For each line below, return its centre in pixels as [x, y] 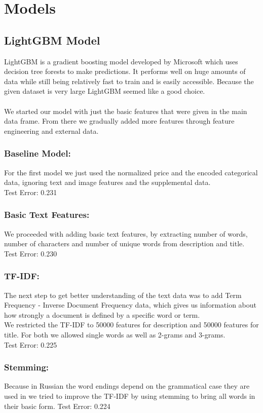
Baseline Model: [37, 153]
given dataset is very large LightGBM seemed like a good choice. [105, 91]
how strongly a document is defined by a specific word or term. [102, 314]
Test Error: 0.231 [31, 192]
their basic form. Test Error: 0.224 [57, 406]
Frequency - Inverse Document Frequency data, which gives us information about [130, 305]
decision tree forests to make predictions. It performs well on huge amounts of [125, 71]
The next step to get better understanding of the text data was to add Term [123, 295]
